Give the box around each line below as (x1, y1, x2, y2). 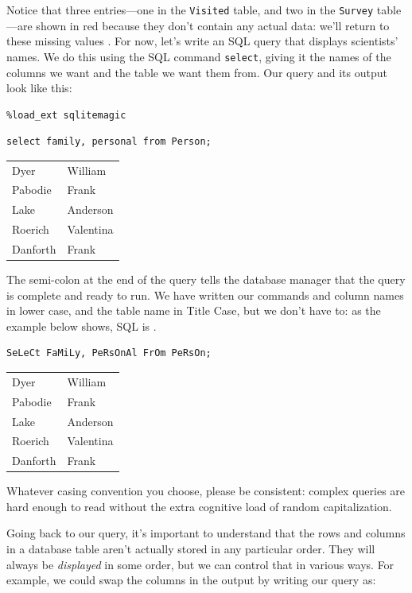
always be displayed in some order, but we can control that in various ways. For (6, 556, 395, 572)
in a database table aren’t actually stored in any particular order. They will (6, 541, 375, 557)
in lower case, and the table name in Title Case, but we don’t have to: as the (6, 302, 381, 319)
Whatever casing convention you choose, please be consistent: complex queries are (6, 483, 406, 499)
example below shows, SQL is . (6, 317, 157, 334)
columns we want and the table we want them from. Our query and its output (6, 64, 387, 80)
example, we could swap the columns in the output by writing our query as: (6, 572, 376, 588)
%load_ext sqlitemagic (6, 109, 126, 121)
